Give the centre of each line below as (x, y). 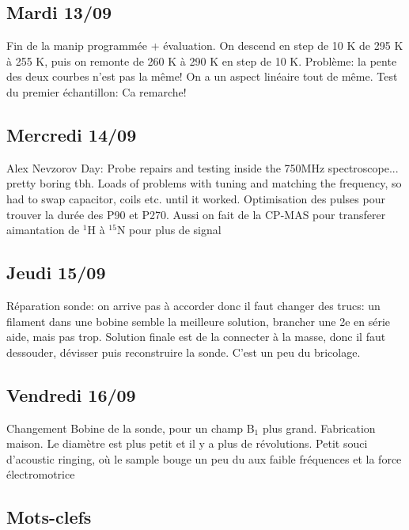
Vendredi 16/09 (71, 394)
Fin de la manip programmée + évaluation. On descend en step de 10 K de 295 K (205, 45)
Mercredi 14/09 (72, 134)
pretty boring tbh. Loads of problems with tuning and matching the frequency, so (204, 183)
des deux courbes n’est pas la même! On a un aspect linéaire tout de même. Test (202, 76)
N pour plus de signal (169, 230)
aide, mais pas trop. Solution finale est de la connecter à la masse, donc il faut (196, 337)
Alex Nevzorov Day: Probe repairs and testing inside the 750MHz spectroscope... (203, 167)
